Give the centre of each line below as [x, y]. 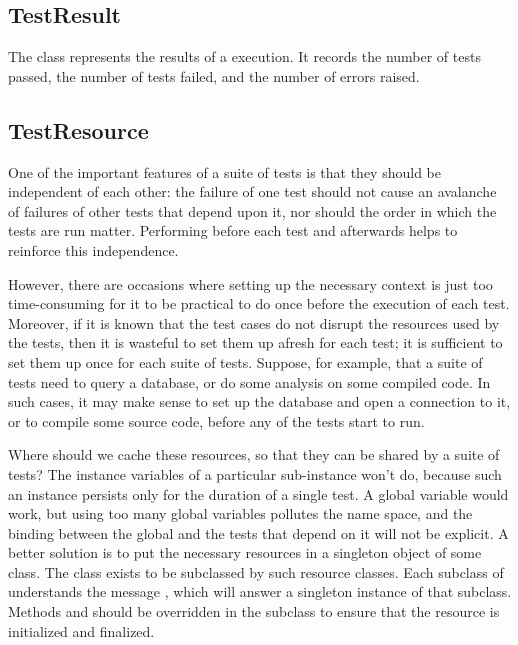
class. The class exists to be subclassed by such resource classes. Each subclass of [256, 571]
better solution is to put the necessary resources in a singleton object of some [245, 552]
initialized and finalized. [81, 630]
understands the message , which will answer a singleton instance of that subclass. [260, 591]
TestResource [78, 129]
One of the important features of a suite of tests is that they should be [224, 171]
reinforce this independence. [93, 249]
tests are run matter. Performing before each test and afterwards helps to [233, 230]
